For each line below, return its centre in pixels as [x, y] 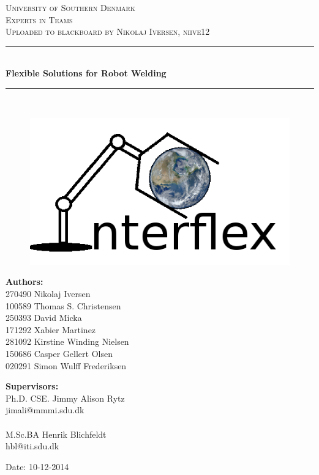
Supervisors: [32, 386]
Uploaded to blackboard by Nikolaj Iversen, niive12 [108, 31]
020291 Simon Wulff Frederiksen [66, 365]
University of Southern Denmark [70, 7]
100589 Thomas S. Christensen [63, 305]
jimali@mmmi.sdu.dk [45, 410]
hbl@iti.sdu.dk [32, 446]
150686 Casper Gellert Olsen [59, 353]
